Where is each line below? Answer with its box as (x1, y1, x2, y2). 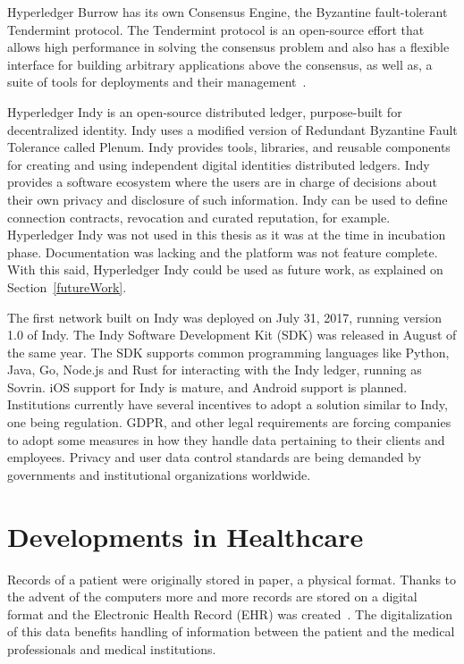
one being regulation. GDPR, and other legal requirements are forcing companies (7, 413, 451, 432)
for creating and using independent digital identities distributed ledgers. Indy (7, 155, 430, 173)
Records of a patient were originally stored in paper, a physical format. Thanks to (7, 569, 457, 588)
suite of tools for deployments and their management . (7, 72, 307, 91)
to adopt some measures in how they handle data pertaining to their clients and (7, 430, 445, 449)
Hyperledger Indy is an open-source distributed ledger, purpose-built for (7, 102, 402, 121)
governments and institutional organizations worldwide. (7, 465, 311, 483)
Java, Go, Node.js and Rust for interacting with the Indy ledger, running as (7, 360, 422, 379)
